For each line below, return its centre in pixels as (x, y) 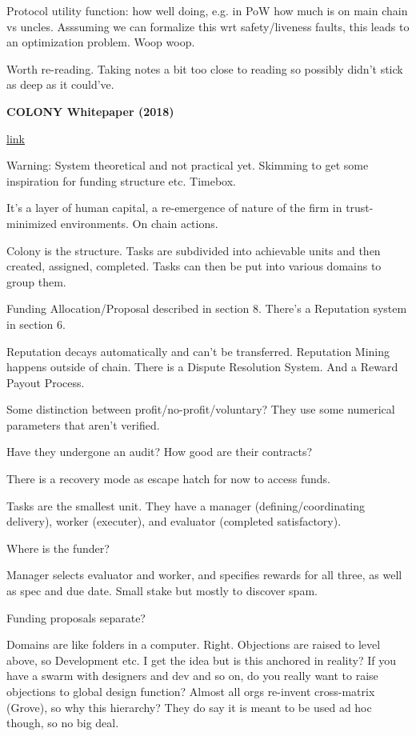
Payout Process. (46, 382)
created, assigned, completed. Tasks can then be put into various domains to (194, 266)
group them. (36, 281)
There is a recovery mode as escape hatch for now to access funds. (168, 479)
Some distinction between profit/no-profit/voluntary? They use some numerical (201, 409)
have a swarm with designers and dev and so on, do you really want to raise (192, 676)
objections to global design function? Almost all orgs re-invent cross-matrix (191, 691)
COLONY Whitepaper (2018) (90, 111)
